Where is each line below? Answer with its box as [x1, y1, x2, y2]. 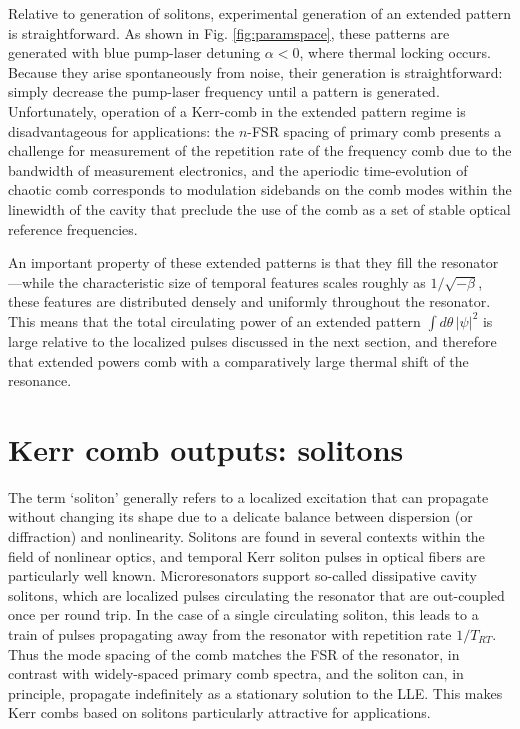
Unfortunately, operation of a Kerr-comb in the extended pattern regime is [8, 100, 466, 121]
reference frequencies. [8, 218, 138, 239]
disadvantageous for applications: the [8, 120, 235, 141]
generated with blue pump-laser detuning [8, 42, 261, 63]
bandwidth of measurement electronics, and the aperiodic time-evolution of [8, 159, 468, 180]
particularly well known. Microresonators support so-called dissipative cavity [8, 565, 477, 586]
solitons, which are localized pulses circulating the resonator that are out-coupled [8, 584, 505, 605]
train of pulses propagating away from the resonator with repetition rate [8, 623, 452, 644]
